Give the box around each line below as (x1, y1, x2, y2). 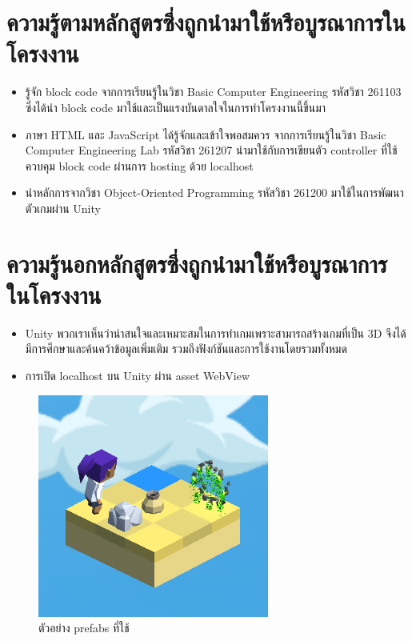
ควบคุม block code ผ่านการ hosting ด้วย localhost (25, 157, 254, 174)
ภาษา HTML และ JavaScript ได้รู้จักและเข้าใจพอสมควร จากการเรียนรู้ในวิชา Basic (25, 126, 386, 142)
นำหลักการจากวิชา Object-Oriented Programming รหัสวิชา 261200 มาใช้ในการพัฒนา (25, 184, 404, 201)
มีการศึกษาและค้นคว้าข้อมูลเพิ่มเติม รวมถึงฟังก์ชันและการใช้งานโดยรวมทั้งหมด (25, 340, 347, 357)
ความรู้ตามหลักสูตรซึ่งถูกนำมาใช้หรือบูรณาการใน (6, 6, 406, 38)
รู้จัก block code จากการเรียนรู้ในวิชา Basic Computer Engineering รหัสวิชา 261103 (25, 83, 402, 100)
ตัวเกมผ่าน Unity (25, 199, 101, 216)
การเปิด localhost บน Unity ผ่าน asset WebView (25, 367, 250, 383)
